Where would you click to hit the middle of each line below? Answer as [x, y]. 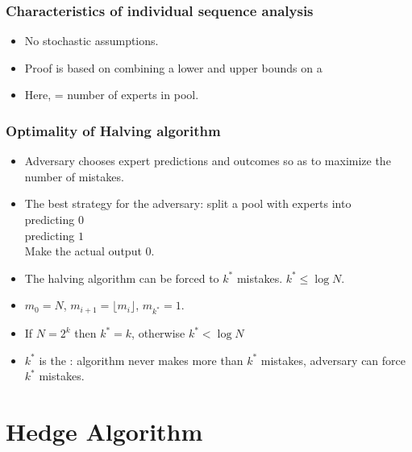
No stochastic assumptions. [92, 41]
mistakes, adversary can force [333, 360]
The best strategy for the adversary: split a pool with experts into [188, 203]
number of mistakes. [74, 176]
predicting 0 [54, 219]
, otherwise [158, 333]
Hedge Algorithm [104, 431]
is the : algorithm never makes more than [141, 360]
